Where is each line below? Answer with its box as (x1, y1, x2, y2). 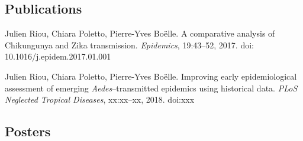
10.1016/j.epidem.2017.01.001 (5, 50, 111, 63)
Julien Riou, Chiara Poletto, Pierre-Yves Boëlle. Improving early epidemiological (5, 70, 297, 82)
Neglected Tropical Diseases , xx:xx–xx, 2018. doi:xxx (5, 93, 195, 106)
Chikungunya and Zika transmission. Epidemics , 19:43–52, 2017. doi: (5, 38, 254, 51)
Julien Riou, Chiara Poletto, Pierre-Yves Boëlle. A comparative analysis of (5, 27, 275, 40)
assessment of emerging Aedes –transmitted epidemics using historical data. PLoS (5, 81, 298, 94)
